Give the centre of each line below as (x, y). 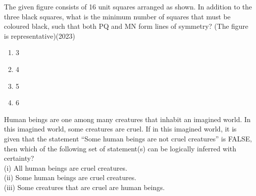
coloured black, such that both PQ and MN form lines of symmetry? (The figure (126, 26)
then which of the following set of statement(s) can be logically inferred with (120, 148)
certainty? (19, 158)
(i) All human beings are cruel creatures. (66, 167)
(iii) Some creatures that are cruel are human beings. (84, 187)
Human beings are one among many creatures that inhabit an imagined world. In (128, 119)
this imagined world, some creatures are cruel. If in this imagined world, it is (120, 129)
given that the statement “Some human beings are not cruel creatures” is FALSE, (128, 138)
